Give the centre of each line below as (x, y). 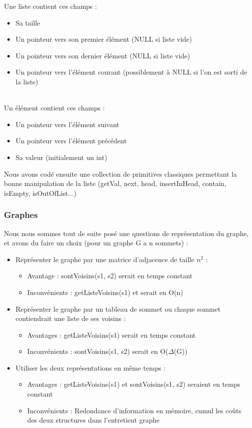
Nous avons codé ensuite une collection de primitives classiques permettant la (121, 174)
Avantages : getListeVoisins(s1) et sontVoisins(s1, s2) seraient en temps (134, 384)
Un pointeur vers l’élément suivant (67, 124)
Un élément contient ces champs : (55, 108)
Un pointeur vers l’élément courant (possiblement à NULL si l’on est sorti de (131, 72)
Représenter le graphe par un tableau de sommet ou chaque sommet (118, 308)
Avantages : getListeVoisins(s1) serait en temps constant (112, 334)
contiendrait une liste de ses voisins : (70, 318)
